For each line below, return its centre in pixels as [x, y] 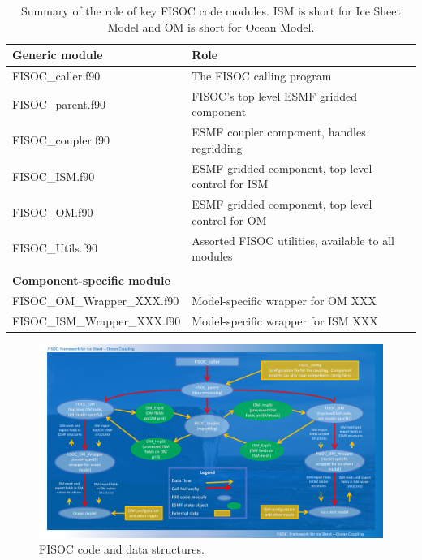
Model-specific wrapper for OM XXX [284, 301]
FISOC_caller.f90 [56, 76]
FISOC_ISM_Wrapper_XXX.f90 [97, 321]
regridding [217, 147]
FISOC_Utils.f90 [55, 248]
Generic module [58, 55]
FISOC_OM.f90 [53, 211]
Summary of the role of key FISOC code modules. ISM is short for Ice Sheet [211, 11]
